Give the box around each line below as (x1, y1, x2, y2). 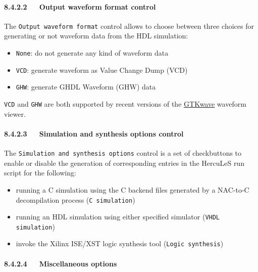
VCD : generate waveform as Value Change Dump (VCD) (16, 64, 188, 75)
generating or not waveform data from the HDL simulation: (4, 30, 188, 41)
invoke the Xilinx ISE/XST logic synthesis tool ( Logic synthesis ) (16, 238, 224, 249)
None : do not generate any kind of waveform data (16, 48, 169, 58)
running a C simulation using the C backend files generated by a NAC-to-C (16, 184, 249, 195)
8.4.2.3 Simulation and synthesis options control (4, 128, 184, 139)
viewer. (4, 108, 26, 119)
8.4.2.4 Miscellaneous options (4, 258, 117, 268)
